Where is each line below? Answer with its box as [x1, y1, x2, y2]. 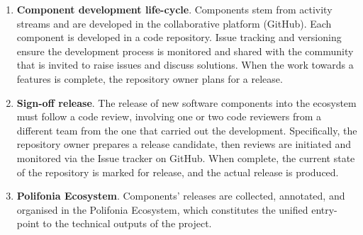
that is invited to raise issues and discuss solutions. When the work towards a [16, 57, 354, 72]
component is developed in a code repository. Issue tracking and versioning [16, 30, 342, 45]
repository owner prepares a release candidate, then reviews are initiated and [16, 137, 351, 151]
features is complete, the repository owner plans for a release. [16, 71, 283, 86]
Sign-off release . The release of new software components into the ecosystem [16, 95, 357, 110]
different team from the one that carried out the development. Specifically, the [16, 122, 357, 137]
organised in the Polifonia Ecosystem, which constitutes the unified [16, 202, 308, 217]
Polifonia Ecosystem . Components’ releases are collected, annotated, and [16, 188, 345, 203]
